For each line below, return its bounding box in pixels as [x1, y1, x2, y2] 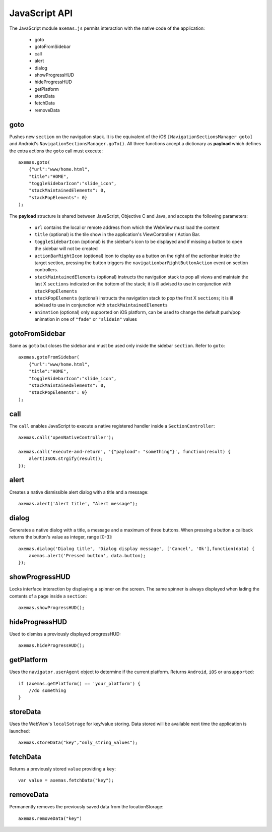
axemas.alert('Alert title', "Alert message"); [18, 501, 138, 506]
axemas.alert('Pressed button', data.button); [28, 553, 146, 558]
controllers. [34, 267, 58, 273]
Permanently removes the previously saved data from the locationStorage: [9, 804, 164, 810]
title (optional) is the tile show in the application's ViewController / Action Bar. [34, 231, 200, 237]
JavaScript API [9, 8, 73, 19]
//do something [28, 688, 66, 693]
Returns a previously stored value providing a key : [9, 766, 116, 772]
